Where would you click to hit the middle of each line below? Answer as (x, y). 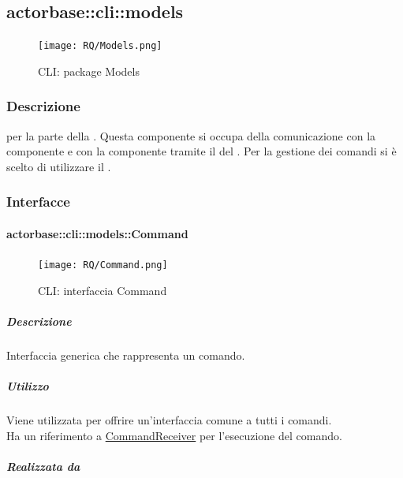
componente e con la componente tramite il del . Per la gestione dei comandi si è (201, 151)
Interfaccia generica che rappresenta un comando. (126, 355)
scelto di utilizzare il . (59, 166)
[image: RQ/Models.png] (100, 46)
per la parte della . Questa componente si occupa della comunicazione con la (191, 135)
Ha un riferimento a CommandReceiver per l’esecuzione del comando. (174, 435)
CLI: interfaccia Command (103, 290)
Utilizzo (28, 386)
